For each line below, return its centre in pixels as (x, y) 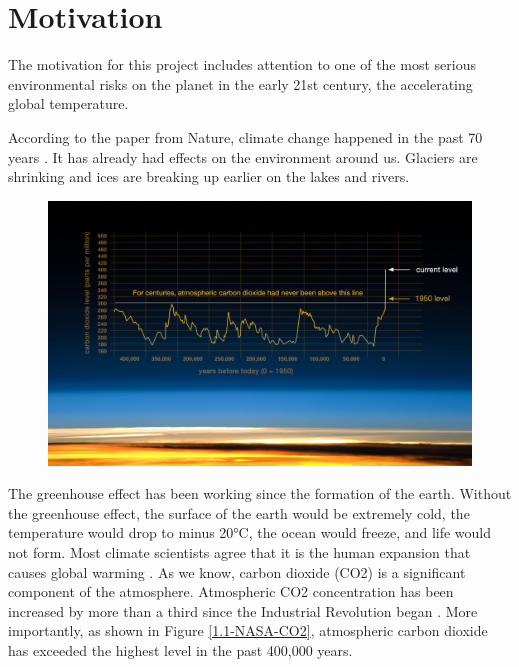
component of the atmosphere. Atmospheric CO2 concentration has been (231, 591)
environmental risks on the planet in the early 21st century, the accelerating (240, 83)
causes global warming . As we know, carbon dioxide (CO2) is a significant (237, 571)
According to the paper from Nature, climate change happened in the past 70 (245, 136)
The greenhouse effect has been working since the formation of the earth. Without (260, 493)
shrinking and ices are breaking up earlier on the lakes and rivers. (209, 176)
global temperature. (68, 103)
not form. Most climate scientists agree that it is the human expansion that (239, 552)
